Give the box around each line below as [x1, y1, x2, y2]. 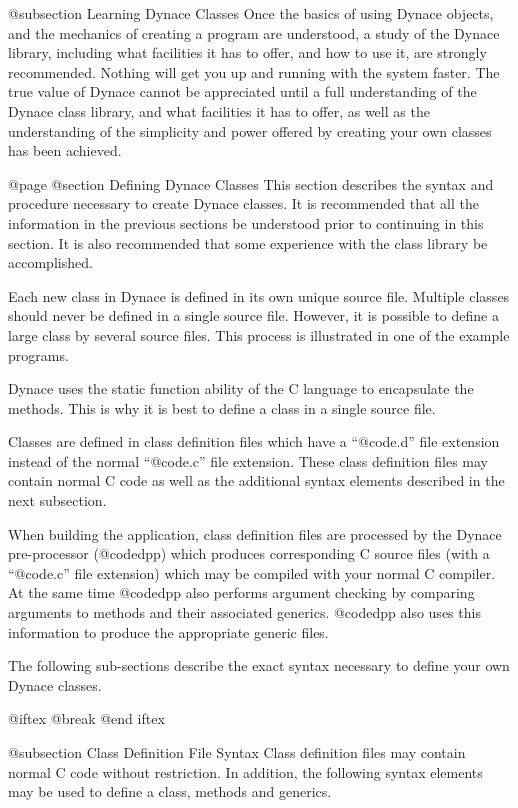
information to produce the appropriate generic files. [8, 621, 329, 642]
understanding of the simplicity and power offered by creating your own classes [8, 120, 492, 141]
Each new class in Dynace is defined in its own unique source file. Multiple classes [8, 285, 510, 306]
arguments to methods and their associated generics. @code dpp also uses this [8, 602, 481, 623]
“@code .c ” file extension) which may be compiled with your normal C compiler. [8, 562, 496, 583]
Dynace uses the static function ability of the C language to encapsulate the [8, 378, 474, 399]
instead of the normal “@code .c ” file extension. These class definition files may [8, 450, 488, 471]
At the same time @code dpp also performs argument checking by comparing [8, 582, 475, 603]
